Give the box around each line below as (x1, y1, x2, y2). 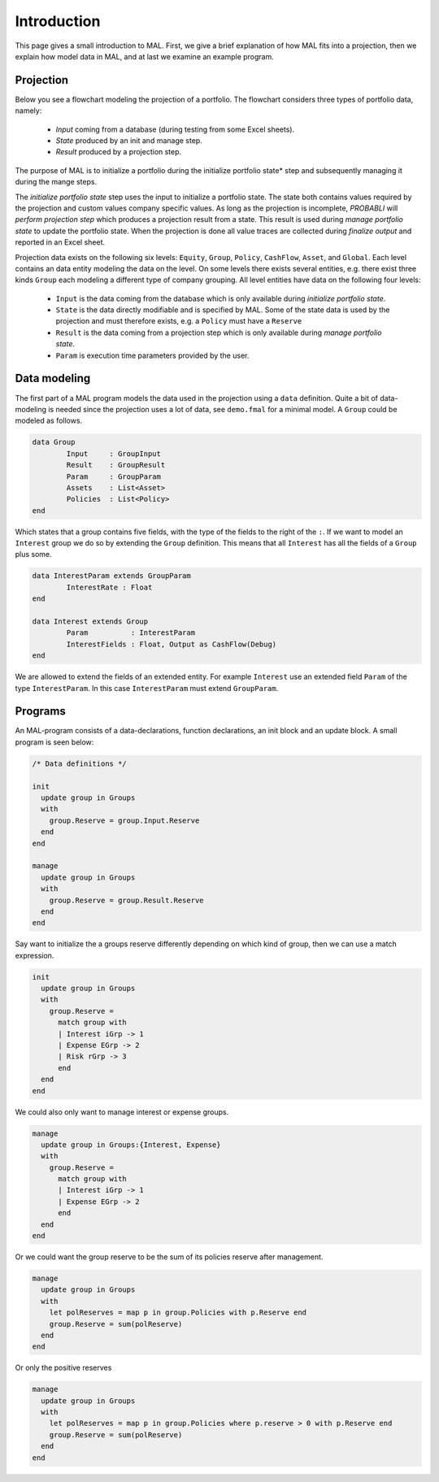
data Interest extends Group (32, 616, 149, 626)
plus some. (15, 550, 52, 559)
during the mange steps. (15, 177, 98, 187)
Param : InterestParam (66, 628, 195, 637)
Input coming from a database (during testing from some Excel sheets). (55, 124, 295, 134)
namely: (15, 106, 42, 115)
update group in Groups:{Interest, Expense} (41, 1140, 221, 1150)
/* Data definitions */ (32, 758, 128, 768)
